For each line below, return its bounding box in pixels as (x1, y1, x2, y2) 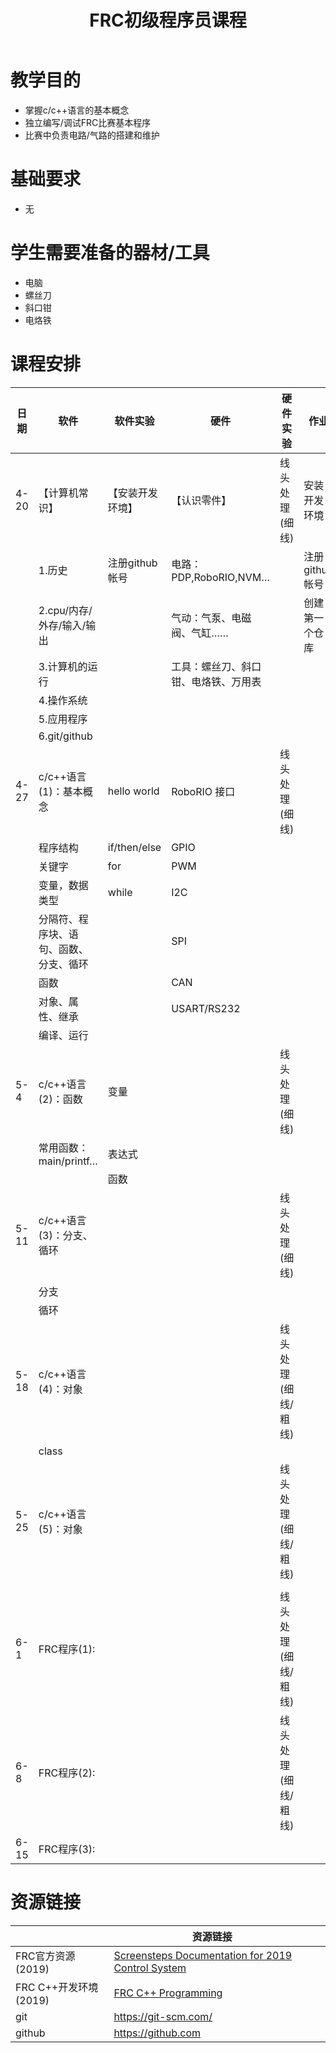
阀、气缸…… (171, 626, 229, 640)
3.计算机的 (38, 659, 88, 673)
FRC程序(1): (38, 1642, 96, 1656)
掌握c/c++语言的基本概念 (24, 104, 130, 116)
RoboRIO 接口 (171, 784, 236, 798)
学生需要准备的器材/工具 (10, 242, 210, 265)
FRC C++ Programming (113, 1986, 223, 2000)
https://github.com (113, 2026, 202, 2040)
